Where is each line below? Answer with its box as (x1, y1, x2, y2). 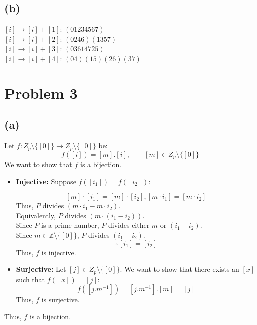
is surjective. (41, 294, 80, 305)
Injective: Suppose (16, 176, 76, 186)
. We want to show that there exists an (120, 264, 239, 274)
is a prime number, (41, 220, 99, 230)
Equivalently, (16, 210, 56, 220)
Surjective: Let (16, 264, 66, 274)
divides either (108, 220, 150, 230)
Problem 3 (4, 82, 78, 103)
